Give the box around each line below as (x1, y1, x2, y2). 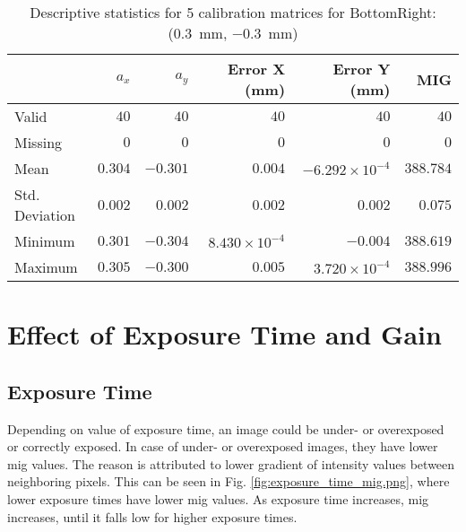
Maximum (14, 257, 78, 277)
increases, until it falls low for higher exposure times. (7, 507, 298, 526)
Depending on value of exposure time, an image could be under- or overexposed (7, 419, 444, 438)
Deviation (14, 205, 75, 225)
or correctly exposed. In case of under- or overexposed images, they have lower (7, 437, 438, 456)
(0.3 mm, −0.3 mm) (168, 22, 298, 43)
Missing (14, 132, 63, 153)
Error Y (332, 58, 391, 79)
